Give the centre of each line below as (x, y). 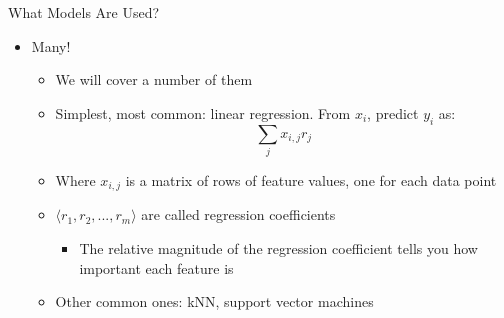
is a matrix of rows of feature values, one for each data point (311, 179)
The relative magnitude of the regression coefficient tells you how (278, 247)
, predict (393, 112)
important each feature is (156, 267)
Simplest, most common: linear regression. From (203, 112)
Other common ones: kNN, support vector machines (214, 301)
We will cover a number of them (154, 79)
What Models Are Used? (84, 12)
